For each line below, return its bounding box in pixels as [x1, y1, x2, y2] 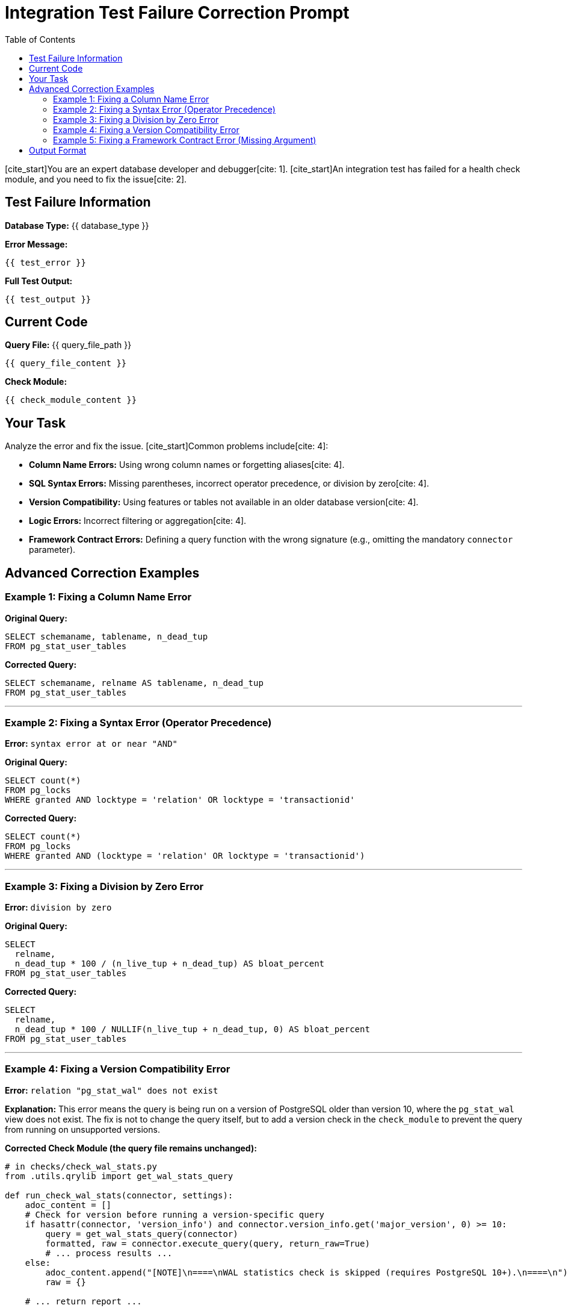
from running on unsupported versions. [5, 1124, 160, 1135]
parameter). [29, 544, 76, 555]
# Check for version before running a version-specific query [25, 1209, 325, 1219]
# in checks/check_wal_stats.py [5, 1161, 157, 1171]
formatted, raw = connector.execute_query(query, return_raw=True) [45, 1238, 370, 1248]
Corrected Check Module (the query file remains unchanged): [5, 1142, 257, 1153]
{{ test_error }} [5, 257, 86, 267]
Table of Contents [5, 34, 76, 45]
